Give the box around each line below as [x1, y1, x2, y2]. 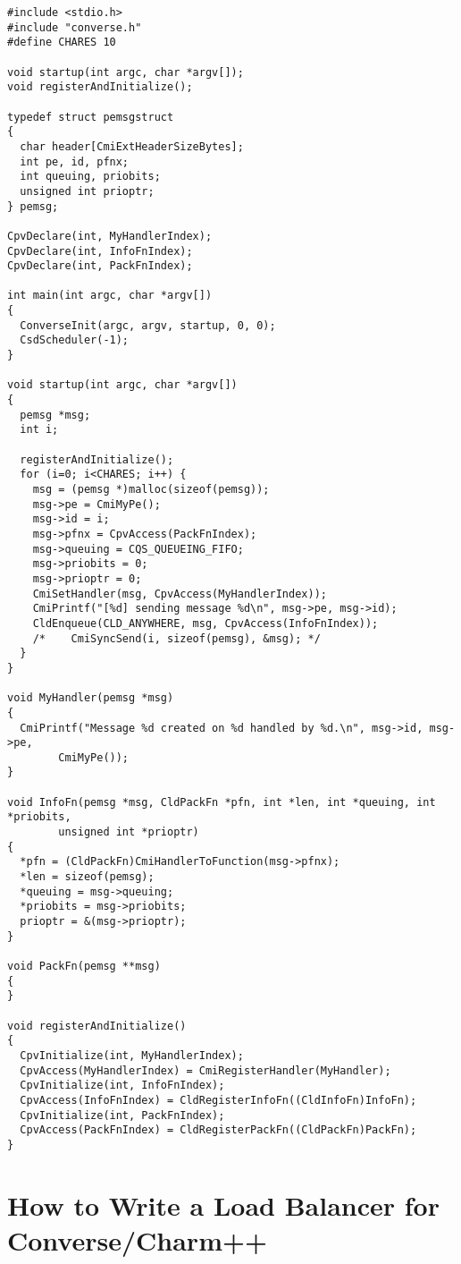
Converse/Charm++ [7, 1221, 268, 1258]
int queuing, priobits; [20, 170, 161, 183]
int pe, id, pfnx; [20, 155, 130, 168]
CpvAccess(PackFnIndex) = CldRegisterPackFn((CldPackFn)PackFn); [20, 1124, 417, 1137]
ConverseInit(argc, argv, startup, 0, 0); [20, 318, 276, 332]
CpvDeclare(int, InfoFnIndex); [7, 244, 193, 258]
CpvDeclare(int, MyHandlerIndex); [7, 229, 213, 242]
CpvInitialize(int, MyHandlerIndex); [20, 1048, 244, 1062]
